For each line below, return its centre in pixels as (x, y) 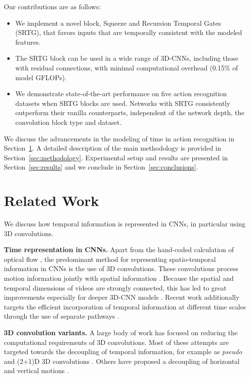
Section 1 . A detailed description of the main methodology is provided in (113, 148)
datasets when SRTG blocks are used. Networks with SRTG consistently (123, 103)
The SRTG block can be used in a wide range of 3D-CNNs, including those (127, 58)
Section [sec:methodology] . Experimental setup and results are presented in (116, 157)
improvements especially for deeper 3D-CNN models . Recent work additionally (122, 297)
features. (28, 42)
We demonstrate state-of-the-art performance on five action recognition (121, 94)
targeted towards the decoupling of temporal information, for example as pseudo (123, 351)
